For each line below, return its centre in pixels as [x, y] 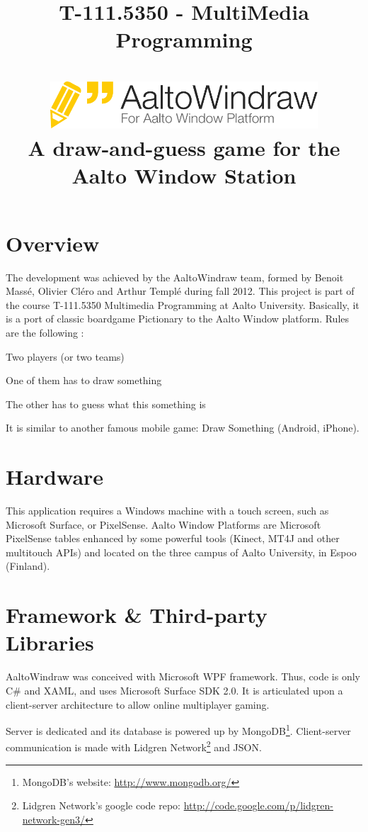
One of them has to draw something [84, 380]
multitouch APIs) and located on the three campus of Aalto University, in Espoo [181, 552]
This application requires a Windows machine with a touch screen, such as [167, 511]
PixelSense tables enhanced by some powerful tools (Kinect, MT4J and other [173, 538]
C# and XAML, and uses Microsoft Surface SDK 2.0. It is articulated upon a [174, 690]
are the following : [45, 332]
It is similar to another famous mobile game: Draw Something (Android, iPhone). [183, 428]
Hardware [55, 477]
